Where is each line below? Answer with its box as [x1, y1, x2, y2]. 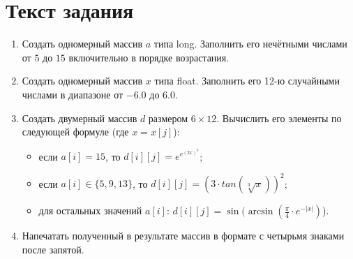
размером [148, 110, 188, 125]
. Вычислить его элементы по [216, 110, 342, 125]
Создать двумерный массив [22, 110, 137, 125]
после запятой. [22, 242, 84, 256]
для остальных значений [38, 203, 142, 218]
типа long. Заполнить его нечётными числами [153, 36, 347, 51]
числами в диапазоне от [22, 87, 123, 101]
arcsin [248, 207, 273, 217]
